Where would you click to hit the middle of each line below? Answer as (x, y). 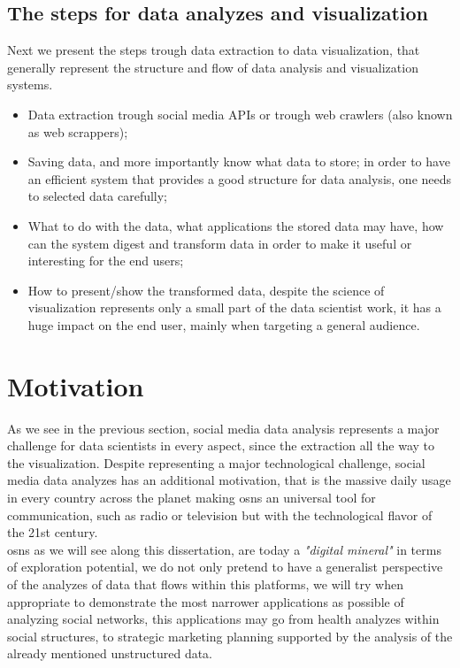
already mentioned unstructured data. (110, 653)
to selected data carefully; (98, 196)
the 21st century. (53, 532)
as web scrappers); (78, 131)
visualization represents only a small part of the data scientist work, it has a (234, 307)
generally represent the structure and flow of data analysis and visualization (213, 67)
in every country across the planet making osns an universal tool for (192, 498)
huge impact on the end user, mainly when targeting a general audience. (224, 324)
